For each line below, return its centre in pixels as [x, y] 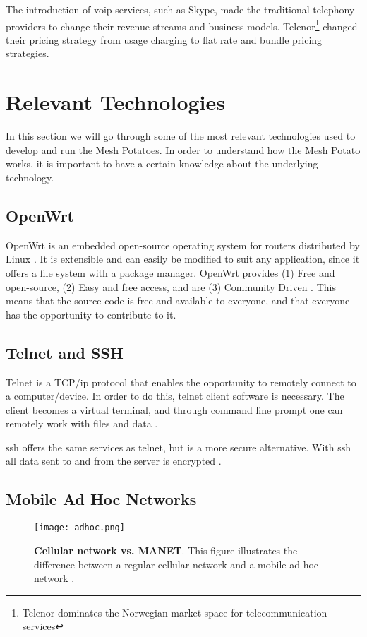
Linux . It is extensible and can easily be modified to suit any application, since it [183, 259]
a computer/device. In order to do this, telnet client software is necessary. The [175, 396]
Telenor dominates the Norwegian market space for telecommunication [175, 612]
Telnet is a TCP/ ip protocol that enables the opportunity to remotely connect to [181, 382]
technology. [30, 177]
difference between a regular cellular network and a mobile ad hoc [176, 564]
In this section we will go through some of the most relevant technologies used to [181, 136]
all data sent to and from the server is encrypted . [114, 461]
